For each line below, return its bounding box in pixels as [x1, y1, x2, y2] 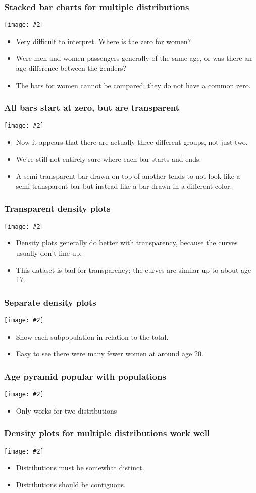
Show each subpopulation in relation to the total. [16, 331, 169, 342]
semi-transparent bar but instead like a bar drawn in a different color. [16, 180, 232, 191]
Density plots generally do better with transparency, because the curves [16, 237, 238, 248]
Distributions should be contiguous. [16, 479, 126, 489]
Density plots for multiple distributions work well [4, 427, 210, 439]
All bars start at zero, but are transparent [4, 101, 180, 114]
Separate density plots [4, 296, 96, 308]
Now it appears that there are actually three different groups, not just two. [16, 137, 248, 147]
